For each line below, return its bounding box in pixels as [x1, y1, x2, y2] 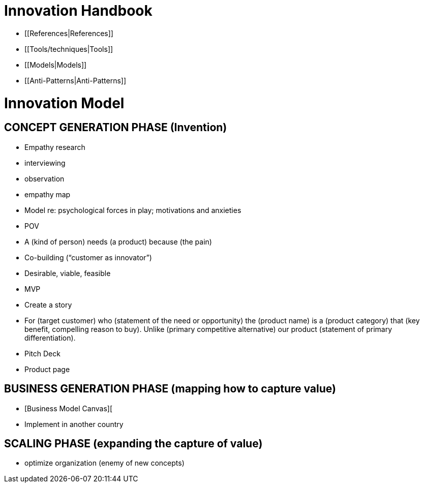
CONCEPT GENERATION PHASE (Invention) [4, 121, 227, 134]
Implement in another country [24, 419, 124, 429]
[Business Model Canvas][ [24, 404, 112, 413]
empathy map [24, 190, 71, 199]
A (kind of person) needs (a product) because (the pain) [24, 237, 212, 246]
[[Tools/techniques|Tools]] [24, 44, 113, 53]
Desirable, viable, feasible [24, 268, 111, 278]
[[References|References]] [24, 28, 113, 38]
